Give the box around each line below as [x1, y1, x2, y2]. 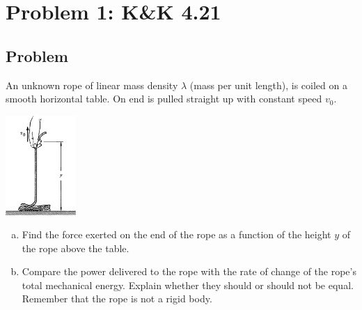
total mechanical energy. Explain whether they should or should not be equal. [22, 277, 354, 292]
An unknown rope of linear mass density [6, 77, 178, 92]
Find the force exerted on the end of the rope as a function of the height [22, 227, 331, 242]
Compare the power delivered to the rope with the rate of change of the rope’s [22, 264, 356, 279]
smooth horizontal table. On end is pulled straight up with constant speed [6, 91, 322, 106]
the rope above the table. [22, 240, 129, 255]
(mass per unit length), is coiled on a [189, 77, 347, 92]
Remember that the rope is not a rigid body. [22, 291, 212, 306]
